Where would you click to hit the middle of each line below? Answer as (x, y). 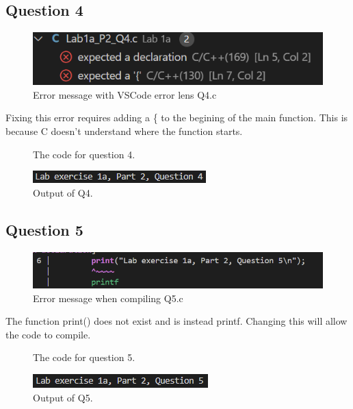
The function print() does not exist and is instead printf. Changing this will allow (176, 321)
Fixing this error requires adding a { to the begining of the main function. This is (177, 117)
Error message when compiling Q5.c (108, 298)
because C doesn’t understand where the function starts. (124, 131)
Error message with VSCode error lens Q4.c (125, 94)
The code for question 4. (84, 154)
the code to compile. (48, 334)
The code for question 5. (84, 357)
